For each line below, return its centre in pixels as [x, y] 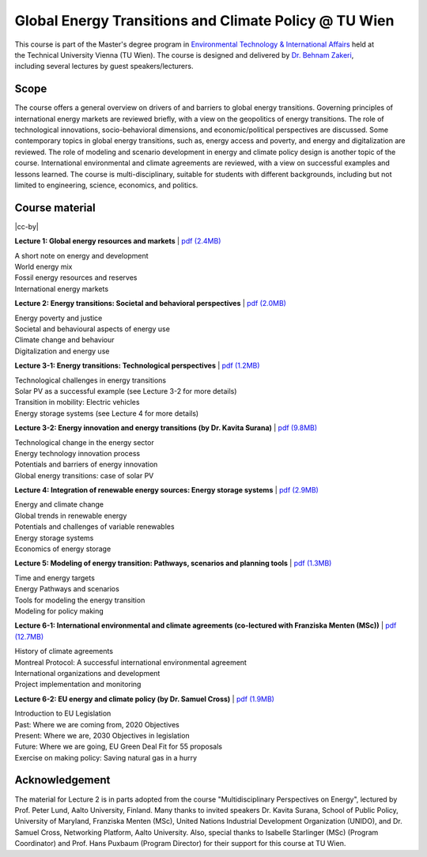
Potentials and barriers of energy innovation [86, 464]
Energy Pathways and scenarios [67, 589]
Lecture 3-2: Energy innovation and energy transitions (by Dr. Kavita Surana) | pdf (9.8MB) [166, 428]
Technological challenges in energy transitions [90, 380]
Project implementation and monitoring [78, 685]
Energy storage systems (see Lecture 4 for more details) [107, 413]
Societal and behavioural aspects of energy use [92, 329]
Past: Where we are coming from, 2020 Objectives [97, 724]
